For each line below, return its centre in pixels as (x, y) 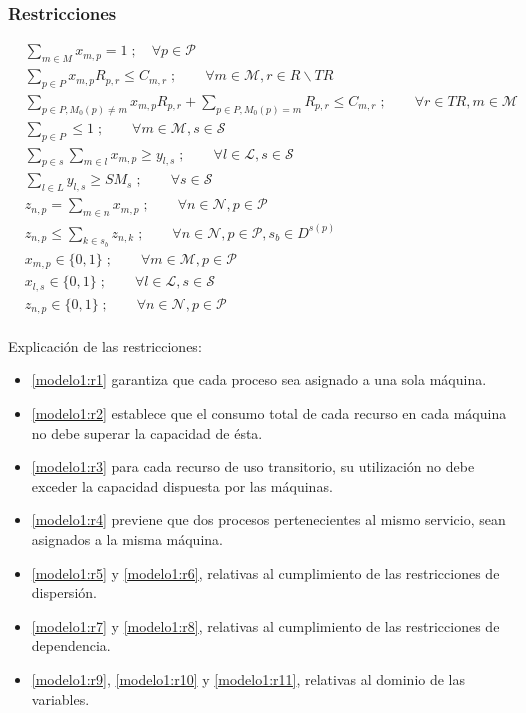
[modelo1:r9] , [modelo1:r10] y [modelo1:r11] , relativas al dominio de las (248, 678)
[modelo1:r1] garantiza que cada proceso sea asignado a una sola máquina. (259, 379)
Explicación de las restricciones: (105, 345)
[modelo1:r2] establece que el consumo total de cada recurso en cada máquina (269, 412)
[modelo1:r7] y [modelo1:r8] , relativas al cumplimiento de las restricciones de (265, 625)
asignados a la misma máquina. (127, 538)
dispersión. (64, 592)
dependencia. (71, 645)
